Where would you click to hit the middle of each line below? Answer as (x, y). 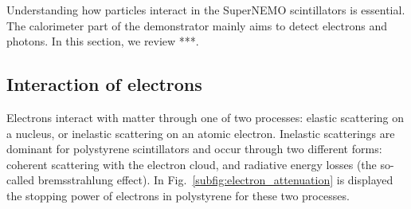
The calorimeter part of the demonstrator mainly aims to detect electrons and (197, 25)
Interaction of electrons (104, 84)
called (20, 180)
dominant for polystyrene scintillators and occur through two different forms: (194, 149)
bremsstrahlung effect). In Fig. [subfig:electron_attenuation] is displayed (215, 180)
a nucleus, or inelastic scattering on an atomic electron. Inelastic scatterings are (201, 133)
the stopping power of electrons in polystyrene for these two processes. (178, 195)
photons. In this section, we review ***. (103, 41)
